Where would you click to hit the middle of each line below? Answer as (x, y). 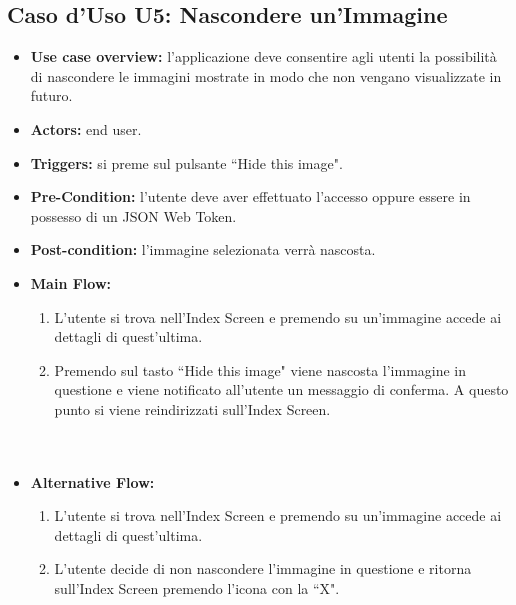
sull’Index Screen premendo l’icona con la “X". (197, 588)
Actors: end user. (86, 128)
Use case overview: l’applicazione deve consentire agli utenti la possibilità (263, 56)
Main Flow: (70, 282)
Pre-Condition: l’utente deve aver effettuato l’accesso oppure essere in (250, 196)
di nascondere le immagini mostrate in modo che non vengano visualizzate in (266, 75)
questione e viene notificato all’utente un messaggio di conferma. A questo (281, 389)
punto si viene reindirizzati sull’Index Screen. (192, 408)
